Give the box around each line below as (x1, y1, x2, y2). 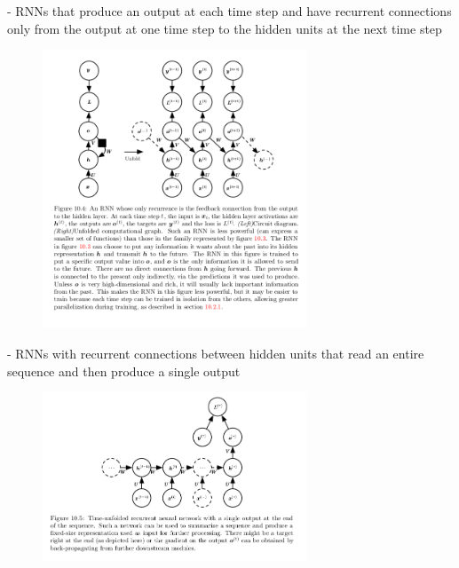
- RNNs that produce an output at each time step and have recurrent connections (7, 2, 452, 20)
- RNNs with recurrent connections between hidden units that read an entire (7, 344, 424, 363)
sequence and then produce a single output (7, 361, 241, 380)
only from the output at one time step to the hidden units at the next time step (7, 19, 442, 37)
